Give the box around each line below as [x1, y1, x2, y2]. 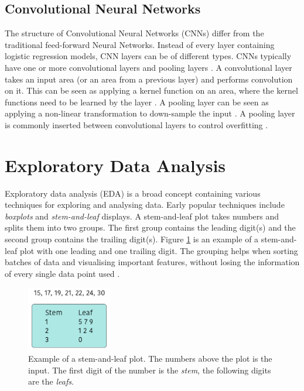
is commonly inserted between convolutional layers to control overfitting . [5, 118, 268, 131]
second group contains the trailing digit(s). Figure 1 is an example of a [5, 233, 259, 245]
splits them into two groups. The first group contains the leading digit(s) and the [5, 221, 296, 234]
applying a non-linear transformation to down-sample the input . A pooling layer [5, 107, 295, 119]
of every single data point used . [5, 267, 120, 279]
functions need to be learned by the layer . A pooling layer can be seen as [5, 95, 269, 108]
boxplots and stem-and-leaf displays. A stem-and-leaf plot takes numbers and [5, 210, 279, 222]
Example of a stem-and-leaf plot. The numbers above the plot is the [28, 352, 272, 365]
